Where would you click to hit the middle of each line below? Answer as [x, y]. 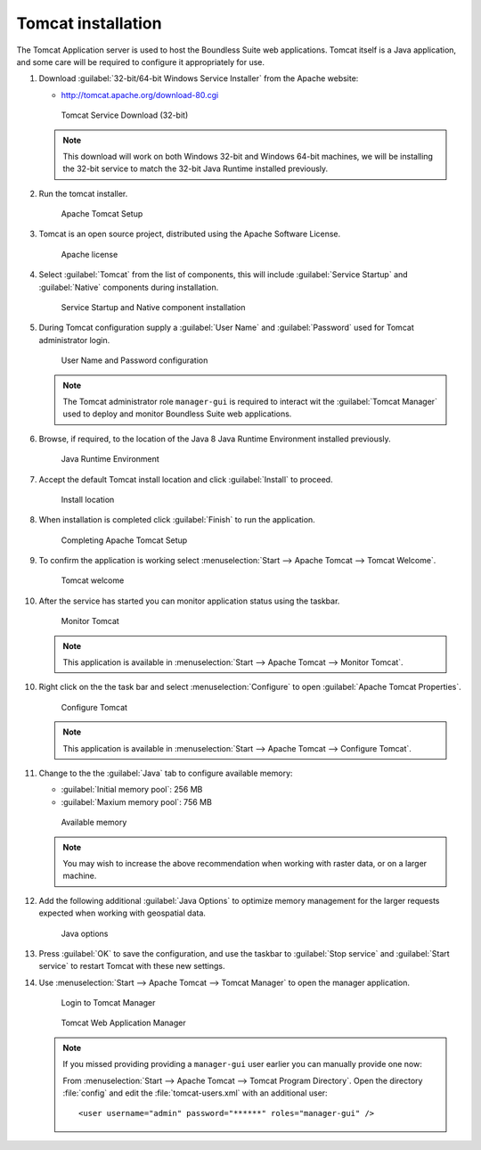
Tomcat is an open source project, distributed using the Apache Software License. [190, 234]
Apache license [90, 254]
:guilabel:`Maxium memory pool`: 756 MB [137, 801]
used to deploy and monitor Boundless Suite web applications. [177, 414]
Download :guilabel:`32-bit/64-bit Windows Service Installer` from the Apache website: [199, 78]
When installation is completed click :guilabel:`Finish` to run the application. [177, 520]
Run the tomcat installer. [83, 193]
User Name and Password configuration [135, 360]
